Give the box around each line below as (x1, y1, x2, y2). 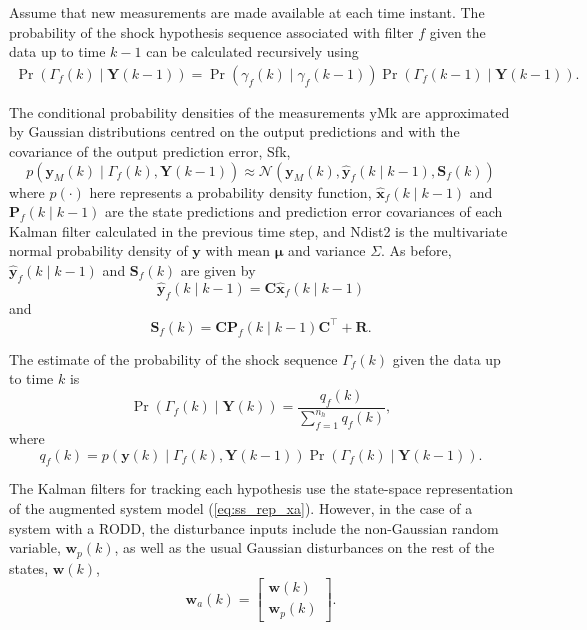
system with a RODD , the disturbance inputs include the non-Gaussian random (9, 517, 499, 538)
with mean (205, 240, 271, 261)
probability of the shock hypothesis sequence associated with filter (9, 21, 414, 42)
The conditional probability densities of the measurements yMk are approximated (9, 101, 510, 122)
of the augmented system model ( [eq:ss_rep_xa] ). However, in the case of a (9, 498, 473, 519)
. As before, (381, 240, 452, 261)
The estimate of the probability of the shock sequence (9, 348, 338, 369)
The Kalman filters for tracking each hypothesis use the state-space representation (9, 478, 513, 499)
